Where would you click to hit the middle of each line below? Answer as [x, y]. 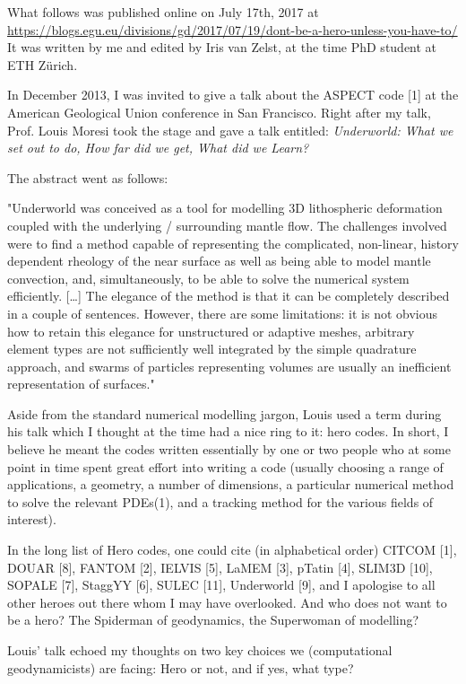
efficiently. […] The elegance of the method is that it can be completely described [229, 296]
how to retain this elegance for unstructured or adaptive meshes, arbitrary [211, 331]
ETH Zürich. [43, 64]
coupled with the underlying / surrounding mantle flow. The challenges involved [227, 225]
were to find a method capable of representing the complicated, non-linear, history [233, 243]
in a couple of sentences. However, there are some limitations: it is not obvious [223, 313]
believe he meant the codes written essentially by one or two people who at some [229, 449]
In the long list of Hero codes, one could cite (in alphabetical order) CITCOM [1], [232, 550]
